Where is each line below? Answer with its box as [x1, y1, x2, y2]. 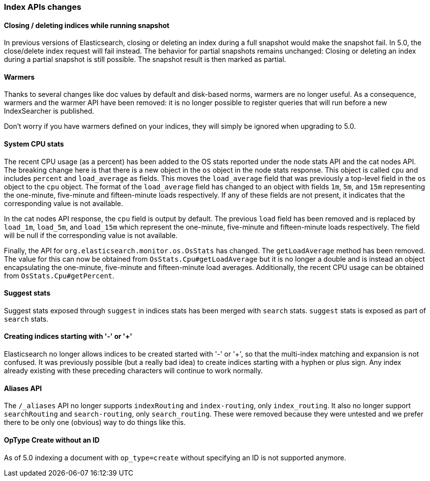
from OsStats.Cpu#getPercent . [4, 271, 115, 280]
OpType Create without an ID [4, 435, 100, 444]
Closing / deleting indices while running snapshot [4, 21, 170, 30]
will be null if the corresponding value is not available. [4, 231, 178, 240]
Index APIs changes [4, 2, 82, 12]
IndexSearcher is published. [4, 107, 94, 116]
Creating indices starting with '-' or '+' [4, 332, 132, 341]
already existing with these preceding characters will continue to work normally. [4, 366, 263, 375]
